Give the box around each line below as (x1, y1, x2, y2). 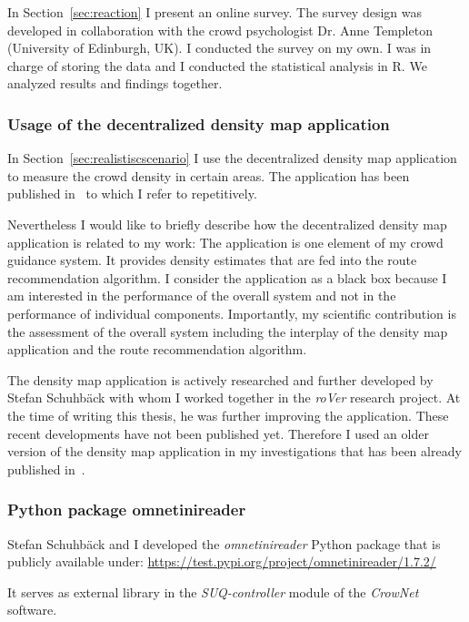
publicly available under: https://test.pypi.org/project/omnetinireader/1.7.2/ (7, 552, 436, 571)
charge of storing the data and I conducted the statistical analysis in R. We (7, 56, 427, 75)
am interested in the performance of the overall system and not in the (7, 286, 396, 305)
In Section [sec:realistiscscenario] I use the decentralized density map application (7, 148, 457, 168)
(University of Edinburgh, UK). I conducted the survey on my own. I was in (7, 38, 432, 57)
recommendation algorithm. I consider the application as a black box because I (7, 268, 447, 287)
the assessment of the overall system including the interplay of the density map (7, 321, 448, 341)
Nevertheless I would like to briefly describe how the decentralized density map (7, 214, 447, 233)
